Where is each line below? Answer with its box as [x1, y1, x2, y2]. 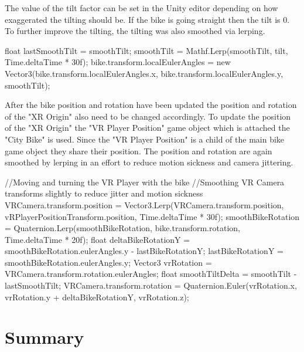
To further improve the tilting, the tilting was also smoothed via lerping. [5, 25, 265, 37]
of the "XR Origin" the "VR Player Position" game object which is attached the [5, 121, 290, 134]
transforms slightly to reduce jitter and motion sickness [5, 187, 203, 199]
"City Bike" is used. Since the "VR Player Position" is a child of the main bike [5, 133, 285, 145]
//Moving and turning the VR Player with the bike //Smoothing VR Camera [5, 175, 285, 188]
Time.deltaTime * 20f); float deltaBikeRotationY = [5, 233, 190, 245]
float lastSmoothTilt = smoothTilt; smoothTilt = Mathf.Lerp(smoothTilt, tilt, [5, 44, 288, 56]
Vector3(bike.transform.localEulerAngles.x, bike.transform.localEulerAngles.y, [5, 67, 283, 79]
